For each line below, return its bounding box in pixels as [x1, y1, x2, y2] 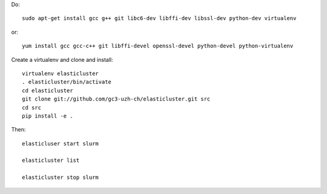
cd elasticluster [22, 87, 73, 94]
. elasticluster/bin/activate [22, 79, 112, 85]
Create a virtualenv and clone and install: [11, 56, 113, 63]
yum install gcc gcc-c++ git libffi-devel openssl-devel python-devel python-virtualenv [22, 42, 294, 50]
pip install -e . [22, 112, 73, 119]
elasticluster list [22, 157, 80, 164]
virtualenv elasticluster [22, 70, 99, 77]
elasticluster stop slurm [22, 174, 99, 181]
